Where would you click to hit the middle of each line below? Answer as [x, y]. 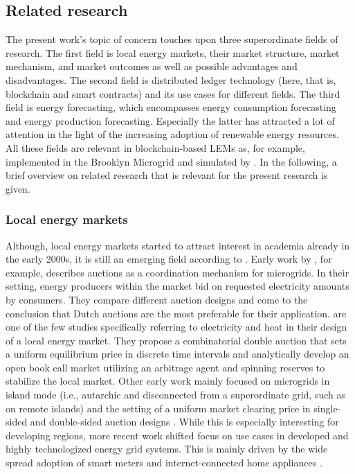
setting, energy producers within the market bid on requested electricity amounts [177, 286]
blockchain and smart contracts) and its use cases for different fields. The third [173, 93]
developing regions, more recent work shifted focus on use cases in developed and [177, 435]
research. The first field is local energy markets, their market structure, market [173, 52]
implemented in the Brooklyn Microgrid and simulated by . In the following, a [171, 161]
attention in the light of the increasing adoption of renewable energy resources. [172, 134]
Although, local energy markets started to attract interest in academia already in [178, 245]
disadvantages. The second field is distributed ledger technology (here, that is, [171, 79]
